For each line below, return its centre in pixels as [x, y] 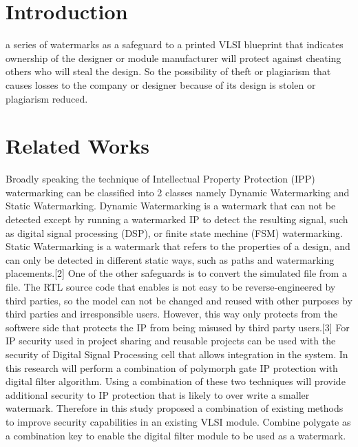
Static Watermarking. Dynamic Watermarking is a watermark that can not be [171, 206]
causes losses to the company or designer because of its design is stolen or [161, 84]
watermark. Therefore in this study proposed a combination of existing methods [175, 408]
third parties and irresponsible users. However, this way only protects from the [171, 314]
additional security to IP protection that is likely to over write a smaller [158, 394]
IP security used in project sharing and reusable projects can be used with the [171, 341]
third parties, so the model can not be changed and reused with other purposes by [179, 300]
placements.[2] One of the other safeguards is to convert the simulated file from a [176, 273]
